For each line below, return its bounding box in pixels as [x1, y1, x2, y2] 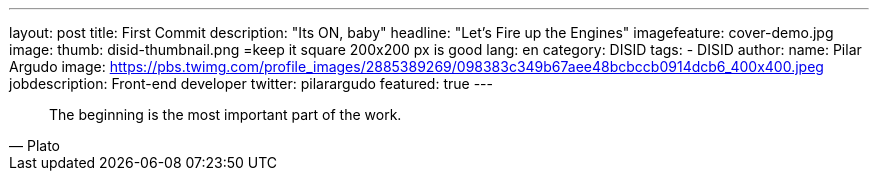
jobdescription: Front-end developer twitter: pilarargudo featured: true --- [9, 75, 493, 92]
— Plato [9, 137, 60, 154]
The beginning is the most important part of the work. [49, 106, 402, 123]
